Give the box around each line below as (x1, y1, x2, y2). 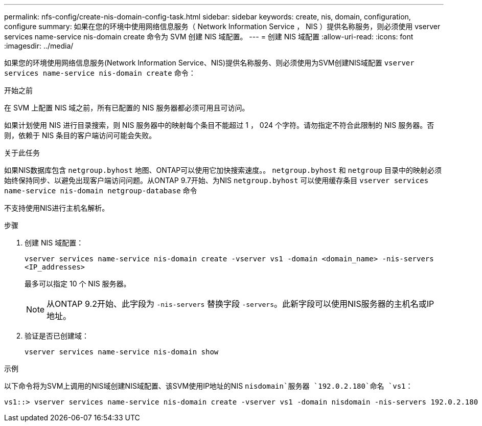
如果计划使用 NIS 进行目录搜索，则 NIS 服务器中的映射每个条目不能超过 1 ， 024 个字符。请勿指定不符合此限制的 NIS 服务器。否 (4, 121, 434, 129)
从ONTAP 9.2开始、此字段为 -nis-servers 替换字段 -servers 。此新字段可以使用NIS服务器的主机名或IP (47, 299, 434, 309)
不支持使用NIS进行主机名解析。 (4, 204, 109, 212)
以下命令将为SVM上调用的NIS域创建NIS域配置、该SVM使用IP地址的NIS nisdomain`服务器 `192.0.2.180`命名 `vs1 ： (4, 382, 413, 390)
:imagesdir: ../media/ (4, 41, 74, 50)
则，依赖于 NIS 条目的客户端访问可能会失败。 (4, 131, 156, 140)
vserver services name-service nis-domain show (25, 348, 219, 356)
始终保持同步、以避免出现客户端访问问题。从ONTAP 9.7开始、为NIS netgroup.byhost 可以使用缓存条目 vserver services (4, 176, 429, 185)
